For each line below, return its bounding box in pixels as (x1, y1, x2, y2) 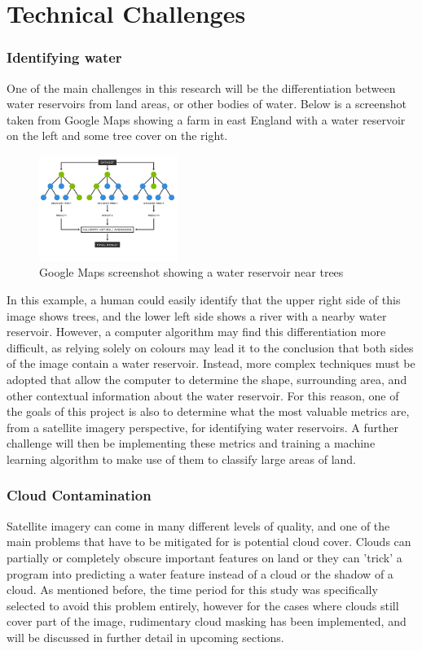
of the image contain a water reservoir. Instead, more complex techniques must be (7, 355, 415, 372)
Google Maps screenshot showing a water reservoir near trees (39, 264, 344, 281)
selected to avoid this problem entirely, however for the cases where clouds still (7, 596, 399, 614)
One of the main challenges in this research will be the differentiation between (7, 79, 396, 96)
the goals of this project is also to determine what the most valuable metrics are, (7, 403, 410, 420)
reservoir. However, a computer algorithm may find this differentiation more (7, 323, 386, 340)
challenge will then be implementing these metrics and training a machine (7, 435, 376, 452)
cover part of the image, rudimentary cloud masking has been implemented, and (7, 613, 407, 630)
